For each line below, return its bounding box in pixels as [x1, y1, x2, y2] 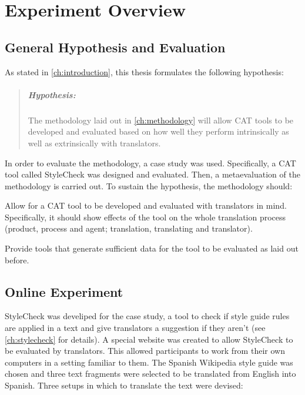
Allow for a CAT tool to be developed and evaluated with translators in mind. [5, 199, 287, 212]
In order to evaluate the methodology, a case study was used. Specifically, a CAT [5, 156, 296, 169]
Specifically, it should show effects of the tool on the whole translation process [5, 210, 286, 223]
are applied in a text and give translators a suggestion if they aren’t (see [5, 322, 266, 334]
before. [5, 253, 29, 266]
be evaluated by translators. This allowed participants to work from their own [5, 344, 285, 357]
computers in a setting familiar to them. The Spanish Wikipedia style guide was [5, 356, 293, 368]
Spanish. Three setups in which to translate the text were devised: [5, 379, 243, 391]
